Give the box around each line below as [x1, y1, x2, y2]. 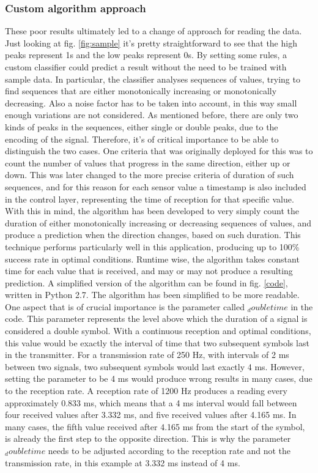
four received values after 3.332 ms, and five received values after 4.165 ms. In [5, 408, 297, 421]
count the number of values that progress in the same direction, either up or [5, 156, 290, 169]
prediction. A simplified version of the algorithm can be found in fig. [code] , [5, 276, 288, 289]
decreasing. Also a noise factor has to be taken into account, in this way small [5, 96, 297, 109]
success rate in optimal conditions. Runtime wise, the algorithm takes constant [5, 252, 300, 265]
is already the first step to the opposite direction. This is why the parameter [5, 432, 291, 445]
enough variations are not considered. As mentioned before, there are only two [5, 108, 298, 121]
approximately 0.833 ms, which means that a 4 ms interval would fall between [5, 396, 297, 409]
